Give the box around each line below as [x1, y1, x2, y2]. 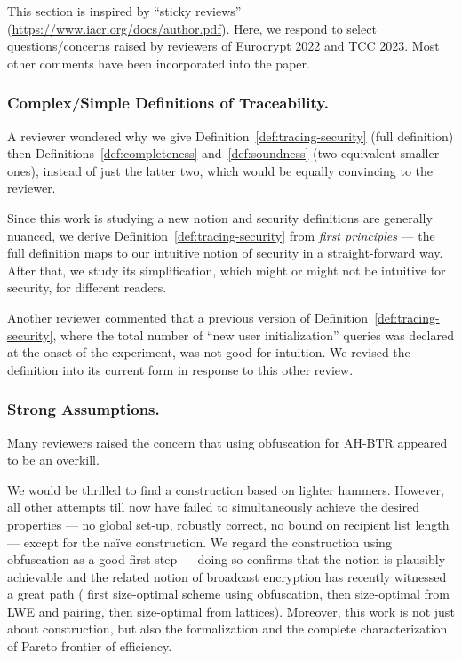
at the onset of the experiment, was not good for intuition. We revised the [7, 343, 410, 362]
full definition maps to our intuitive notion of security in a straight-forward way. [7, 243, 443, 262]
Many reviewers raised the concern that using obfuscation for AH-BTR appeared [7, 433, 448, 451]
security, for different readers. [7, 278, 167, 297]
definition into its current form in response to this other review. [7, 360, 354, 378]
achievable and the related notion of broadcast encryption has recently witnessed [7, 567, 447, 585]
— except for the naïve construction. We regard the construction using [7, 532, 392, 551]
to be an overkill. [7, 450, 100, 469]
